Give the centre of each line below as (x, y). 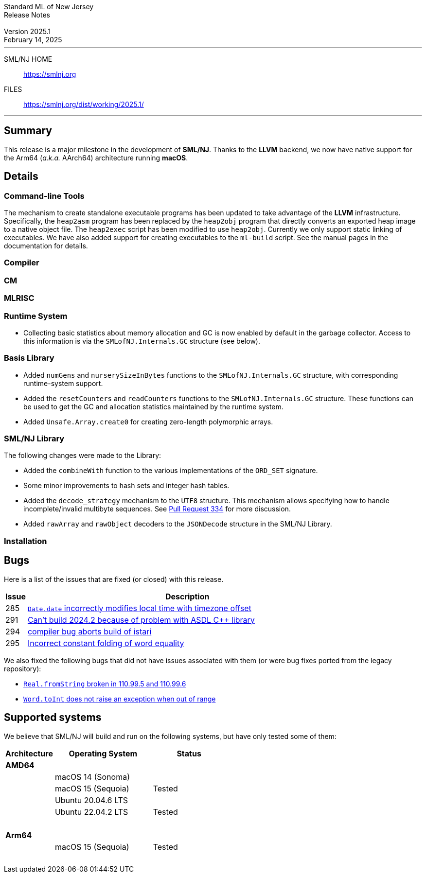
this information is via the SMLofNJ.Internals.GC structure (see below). (142, 341)
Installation (26, 541)
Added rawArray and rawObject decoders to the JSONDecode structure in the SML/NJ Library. (178, 524)
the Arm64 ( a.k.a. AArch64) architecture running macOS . (96, 158)
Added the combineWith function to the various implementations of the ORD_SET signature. (171, 471)
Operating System (103, 753)
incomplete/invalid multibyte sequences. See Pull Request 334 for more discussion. (157, 509)
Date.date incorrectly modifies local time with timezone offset (139, 608)
